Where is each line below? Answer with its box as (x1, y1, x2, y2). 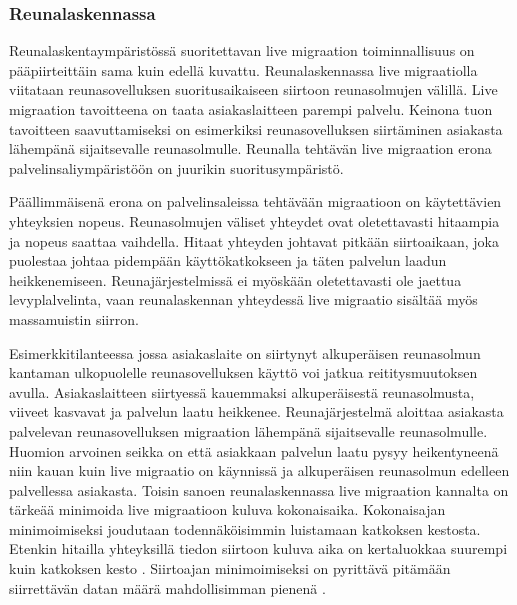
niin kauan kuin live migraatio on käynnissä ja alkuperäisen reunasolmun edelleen (9, 460, 510, 481)
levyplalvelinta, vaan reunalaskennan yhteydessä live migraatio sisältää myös (9, 289, 478, 310)
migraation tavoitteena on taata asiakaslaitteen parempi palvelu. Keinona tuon (9, 99, 493, 119)
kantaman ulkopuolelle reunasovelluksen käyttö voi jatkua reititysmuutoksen (9, 362, 478, 383)
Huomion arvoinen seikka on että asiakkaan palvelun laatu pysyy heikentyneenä (9, 440, 499, 461)
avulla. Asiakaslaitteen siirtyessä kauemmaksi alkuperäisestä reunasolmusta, (9, 381, 475, 402)
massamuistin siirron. (9, 308, 139, 329)
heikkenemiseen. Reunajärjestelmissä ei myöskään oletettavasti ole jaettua (9, 269, 462, 290)
